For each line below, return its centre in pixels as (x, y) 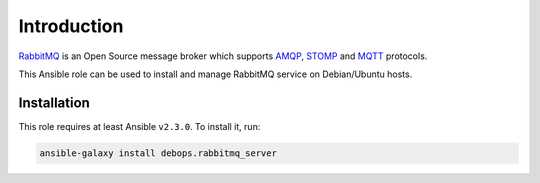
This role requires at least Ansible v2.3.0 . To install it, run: (139, 126)
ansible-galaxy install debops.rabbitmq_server (158, 153)
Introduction (71, 26)
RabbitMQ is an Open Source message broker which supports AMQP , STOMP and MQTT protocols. (223, 56)
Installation (54, 102)
